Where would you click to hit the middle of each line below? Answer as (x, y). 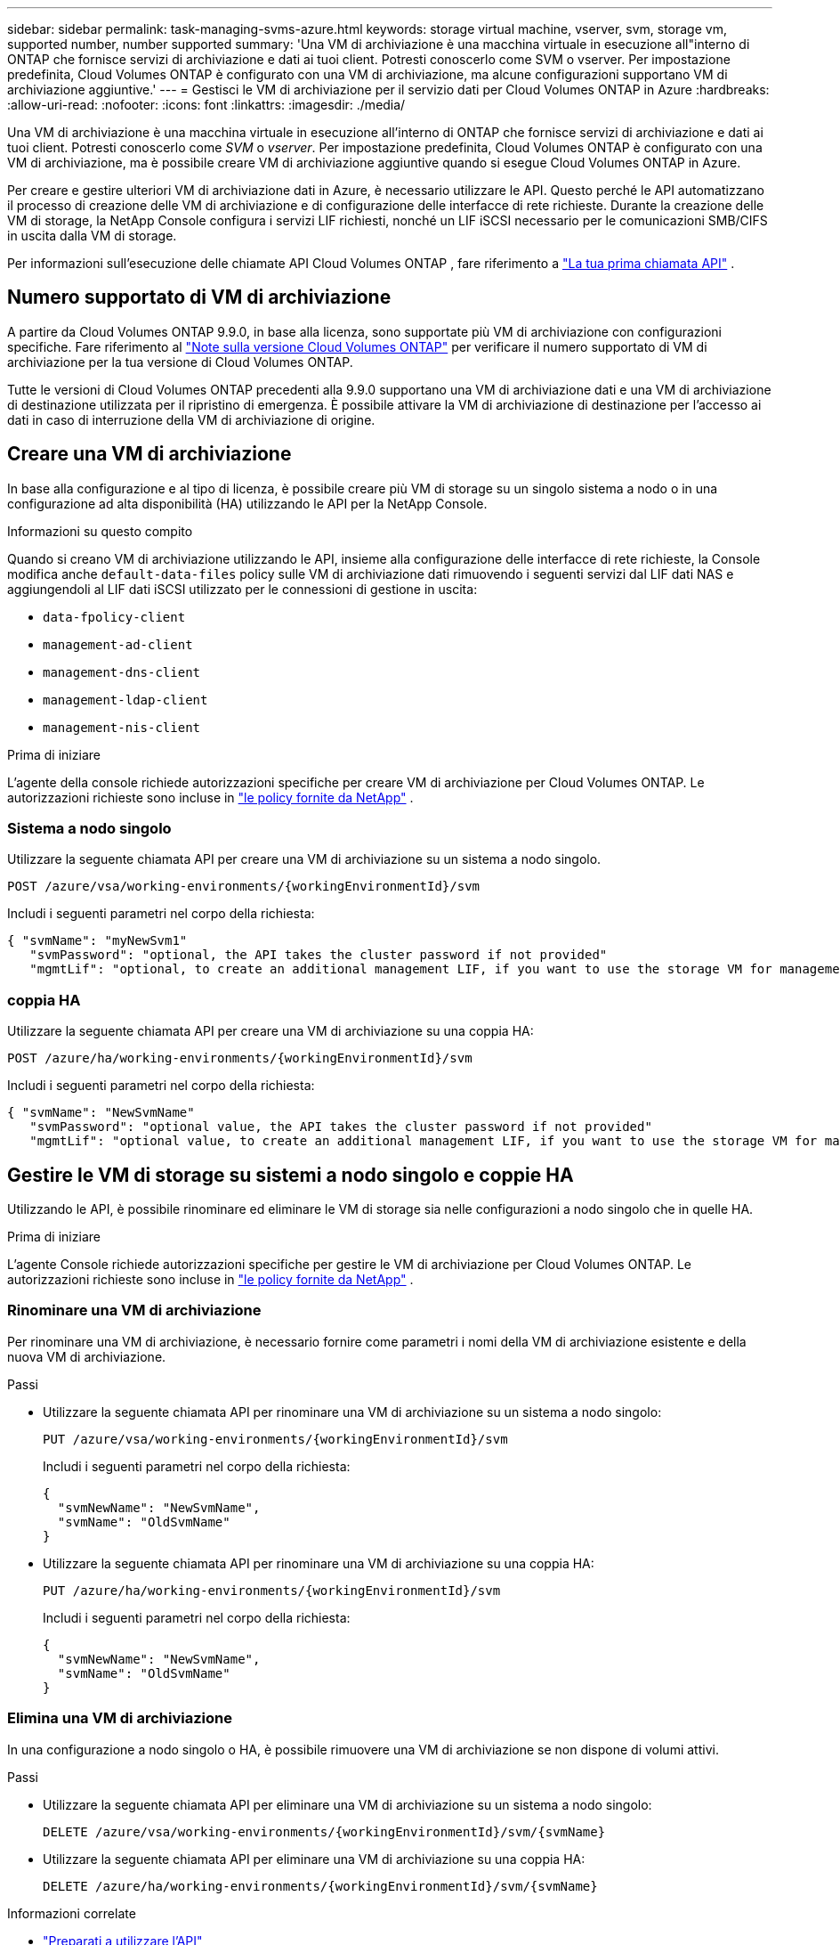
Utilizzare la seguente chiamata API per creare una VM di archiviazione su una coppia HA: (271, 1031)
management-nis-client (122, 727)
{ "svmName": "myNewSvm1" (97, 941)
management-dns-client (122, 672)
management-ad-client (118, 644)
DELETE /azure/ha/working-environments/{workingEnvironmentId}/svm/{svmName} (320, 1886)
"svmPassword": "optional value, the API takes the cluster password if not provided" (341, 1127)
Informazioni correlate (72, 1913)
